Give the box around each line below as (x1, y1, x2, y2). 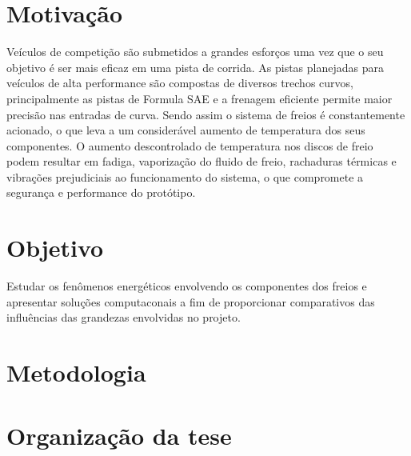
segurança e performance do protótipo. (6, 184, 196, 201)
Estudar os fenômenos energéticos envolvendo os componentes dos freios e (6, 278, 367, 294)
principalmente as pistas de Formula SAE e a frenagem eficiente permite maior (6, 90, 393, 106)
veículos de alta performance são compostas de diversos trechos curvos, (6, 74, 353, 91)
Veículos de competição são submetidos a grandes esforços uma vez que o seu (6, 43, 384, 60)
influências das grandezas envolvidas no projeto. (6, 309, 241, 326)
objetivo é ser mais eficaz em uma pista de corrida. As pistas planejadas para (6, 58, 384, 75)
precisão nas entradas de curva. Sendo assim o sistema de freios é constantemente (6, 106, 405, 122)
